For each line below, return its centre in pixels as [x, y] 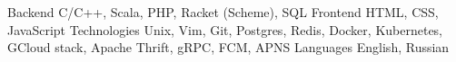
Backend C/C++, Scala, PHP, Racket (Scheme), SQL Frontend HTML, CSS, [223, 12]
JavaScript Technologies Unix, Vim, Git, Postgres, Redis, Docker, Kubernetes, [225, 29]
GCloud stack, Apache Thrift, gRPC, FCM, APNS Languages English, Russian [228, 47]
